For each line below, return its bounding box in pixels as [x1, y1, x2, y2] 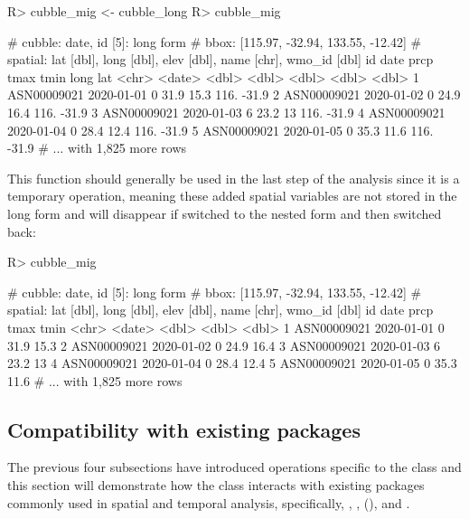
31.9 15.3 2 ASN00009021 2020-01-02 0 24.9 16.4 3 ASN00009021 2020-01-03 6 [7, 335, 441, 354]
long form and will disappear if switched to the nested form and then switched [7, 203, 442, 222]
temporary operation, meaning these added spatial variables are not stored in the [7, 186, 457, 205]
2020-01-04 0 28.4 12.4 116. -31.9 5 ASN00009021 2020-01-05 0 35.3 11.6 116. [7, 120, 434, 139]
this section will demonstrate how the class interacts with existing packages [7, 476, 425, 495]
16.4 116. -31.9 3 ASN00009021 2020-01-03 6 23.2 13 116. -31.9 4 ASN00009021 [7, 102, 446, 121]
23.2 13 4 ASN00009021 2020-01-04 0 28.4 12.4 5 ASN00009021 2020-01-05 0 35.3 [7, 354, 457, 373]
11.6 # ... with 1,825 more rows [7, 371, 183, 390]
